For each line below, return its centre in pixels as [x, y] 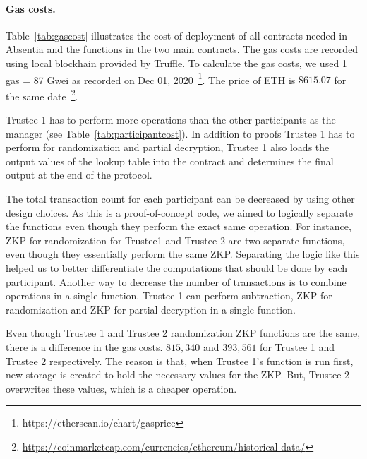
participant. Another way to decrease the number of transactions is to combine [176, 281]
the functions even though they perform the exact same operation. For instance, [179, 226]
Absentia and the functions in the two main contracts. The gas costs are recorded [182, 49]
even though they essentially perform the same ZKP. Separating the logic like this [183, 254]
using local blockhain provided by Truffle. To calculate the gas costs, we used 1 [176, 62]
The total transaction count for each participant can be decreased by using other [180, 199]
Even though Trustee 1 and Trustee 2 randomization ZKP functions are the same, [183, 333]
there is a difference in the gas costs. [84, 346]
